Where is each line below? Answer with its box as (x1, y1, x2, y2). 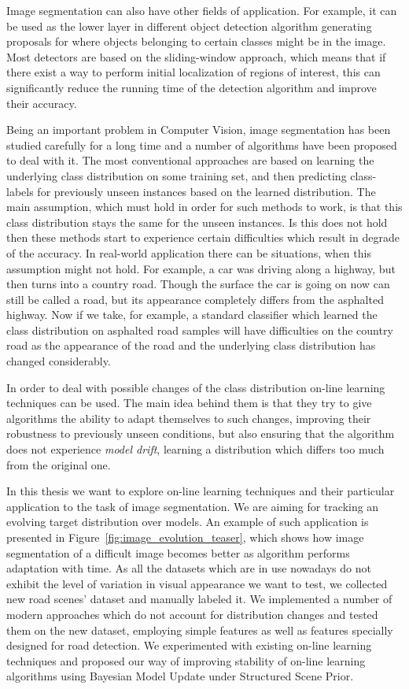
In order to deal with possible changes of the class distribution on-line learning (6, 379, 385, 395)
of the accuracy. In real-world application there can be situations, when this (6, 244, 371, 261)
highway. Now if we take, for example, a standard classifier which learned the (6, 306, 378, 323)
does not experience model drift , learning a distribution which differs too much (6, 441, 385, 457)
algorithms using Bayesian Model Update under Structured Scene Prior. (6, 668, 354, 684)
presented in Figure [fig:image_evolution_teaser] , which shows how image (6, 529, 364, 545)
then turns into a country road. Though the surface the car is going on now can (6, 276, 390, 292)
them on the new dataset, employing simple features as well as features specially (6, 621, 393, 638)
